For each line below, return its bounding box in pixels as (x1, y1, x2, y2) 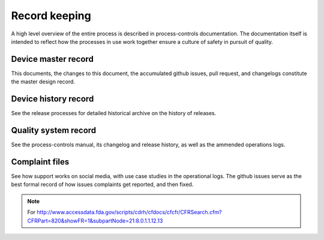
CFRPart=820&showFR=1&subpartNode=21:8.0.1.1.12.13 (27, 217, 163, 224)
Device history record (11, 94, 94, 104)
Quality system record (11, 125, 97, 135)
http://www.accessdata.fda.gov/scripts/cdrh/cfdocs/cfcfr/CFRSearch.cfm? (37, 209, 222, 216)
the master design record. (11, 78, 75, 85)
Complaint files (11, 157, 70, 167)
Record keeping (11, 9, 91, 22)
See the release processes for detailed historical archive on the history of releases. (11, 110, 217, 117)
